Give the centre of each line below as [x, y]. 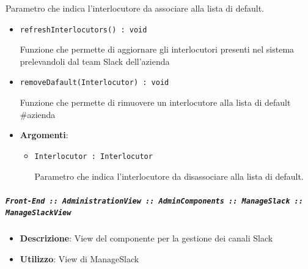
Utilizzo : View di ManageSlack [79, 259]
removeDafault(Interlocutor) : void [94, 83]
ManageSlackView [38, 213]
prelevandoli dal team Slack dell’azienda [95, 61]
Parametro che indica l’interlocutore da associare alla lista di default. [135, 8]
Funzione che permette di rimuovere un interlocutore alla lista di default [155, 102]
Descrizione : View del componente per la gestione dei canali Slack [146, 238]
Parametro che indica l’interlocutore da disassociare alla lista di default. [169, 176]
